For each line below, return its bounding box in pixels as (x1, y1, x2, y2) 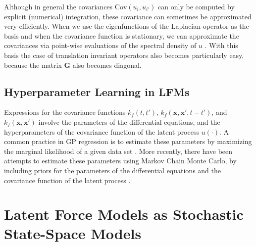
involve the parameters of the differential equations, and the (38, 116, 220, 127)
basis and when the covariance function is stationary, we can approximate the (4, 30, 239, 41)
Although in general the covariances (4, 1, 113, 11)
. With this (205, 40, 238, 50)
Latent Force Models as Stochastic (4, 204, 244, 224)
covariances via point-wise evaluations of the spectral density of (4, 40, 197, 50)
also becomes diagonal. (72, 59, 142, 70)
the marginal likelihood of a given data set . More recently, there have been (4, 146, 233, 156)
